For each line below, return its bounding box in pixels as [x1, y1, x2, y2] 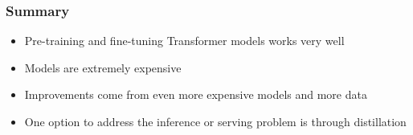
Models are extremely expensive [24, 59, 182, 76]
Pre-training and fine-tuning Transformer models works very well [24, 32, 345, 49]
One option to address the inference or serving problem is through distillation [24, 113, 407, 129]
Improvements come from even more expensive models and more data [24, 86, 367, 103]
